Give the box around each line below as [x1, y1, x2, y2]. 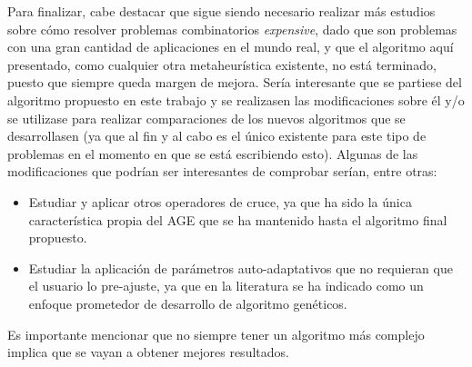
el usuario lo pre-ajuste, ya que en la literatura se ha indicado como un [28, 276, 424, 295]
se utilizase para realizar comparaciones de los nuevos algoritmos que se [7, 108, 406, 127]
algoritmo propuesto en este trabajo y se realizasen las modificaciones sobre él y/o [7, 90, 465, 109]
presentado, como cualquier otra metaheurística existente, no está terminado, [7, 55, 437, 74]
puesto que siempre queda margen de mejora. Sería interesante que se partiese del [7, 73, 462, 92]
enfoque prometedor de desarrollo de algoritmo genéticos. [28, 293, 347, 312]
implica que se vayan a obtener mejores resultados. [7, 342, 289, 362]
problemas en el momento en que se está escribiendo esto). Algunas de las [7, 144, 418, 163]
